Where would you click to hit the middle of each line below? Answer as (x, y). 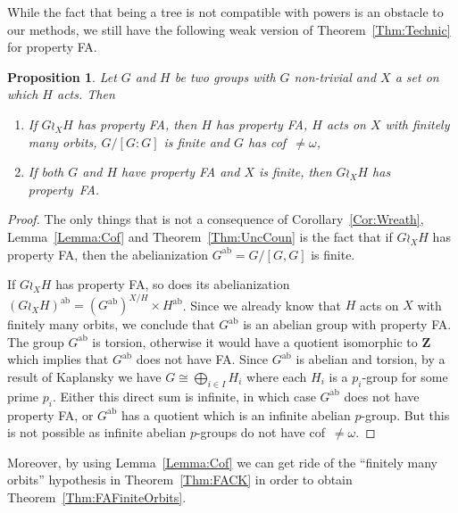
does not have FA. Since (202, 359)
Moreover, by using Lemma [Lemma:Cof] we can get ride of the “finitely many (223, 462)
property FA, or (50, 414)
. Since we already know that (262, 305)
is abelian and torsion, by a (371, 359)
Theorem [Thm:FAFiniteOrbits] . (97, 496)
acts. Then (86, 94)
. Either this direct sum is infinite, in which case (184, 396)
